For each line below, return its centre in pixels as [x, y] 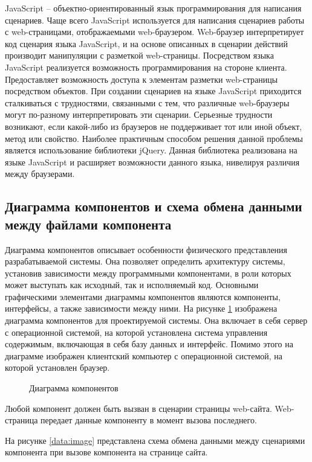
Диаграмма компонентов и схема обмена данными [154, 206]
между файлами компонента [88, 224]
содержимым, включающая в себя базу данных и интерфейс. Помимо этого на [149, 344]
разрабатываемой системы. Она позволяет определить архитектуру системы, [145, 261]
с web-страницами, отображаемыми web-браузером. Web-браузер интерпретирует [154, 32]
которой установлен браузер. [57, 367]
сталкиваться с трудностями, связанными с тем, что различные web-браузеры [147, 102]
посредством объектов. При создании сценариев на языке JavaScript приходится [153, 91]
